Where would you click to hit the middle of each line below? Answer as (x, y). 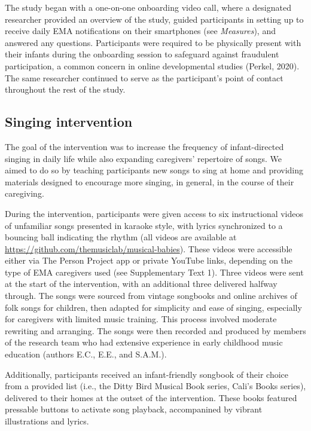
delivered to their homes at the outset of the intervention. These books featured (151, 397)
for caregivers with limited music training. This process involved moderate (141, 319)
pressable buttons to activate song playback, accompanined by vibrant (134, 409)
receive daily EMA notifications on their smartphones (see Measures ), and (140, 31)
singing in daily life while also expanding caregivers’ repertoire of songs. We (143, 158)
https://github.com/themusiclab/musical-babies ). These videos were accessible (149, 248)
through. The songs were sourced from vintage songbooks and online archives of (151, 296)
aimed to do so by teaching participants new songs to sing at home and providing (154, 170)
